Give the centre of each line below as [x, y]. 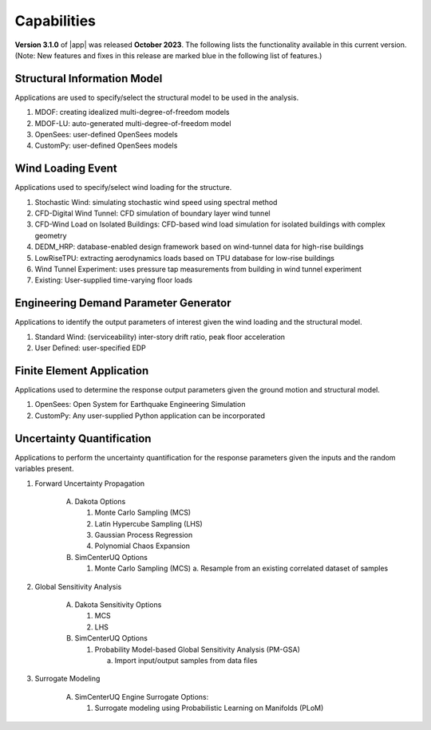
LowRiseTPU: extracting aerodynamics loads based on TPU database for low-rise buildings [185, 258]
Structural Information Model [89, 79]
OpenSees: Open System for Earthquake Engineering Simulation [140, 404]
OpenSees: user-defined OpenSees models [107, 135]
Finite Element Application [82, 371]
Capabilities [55, 21]
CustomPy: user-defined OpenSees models [106, 146]
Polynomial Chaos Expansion [142, 546]
